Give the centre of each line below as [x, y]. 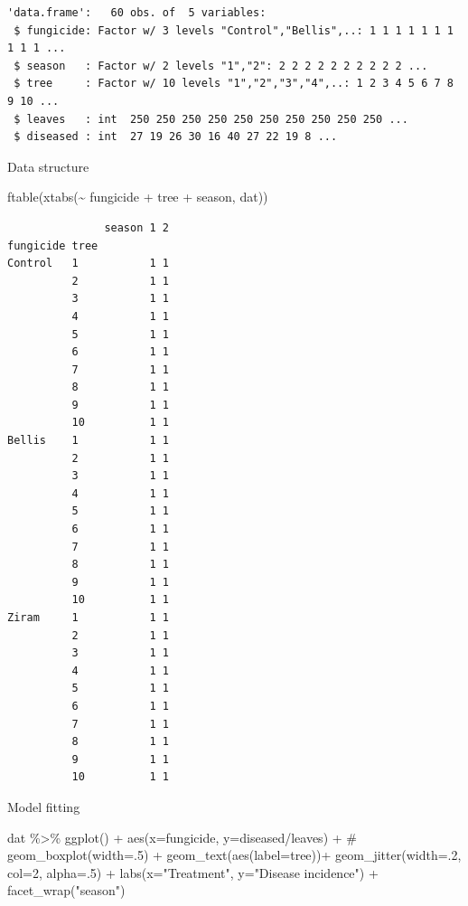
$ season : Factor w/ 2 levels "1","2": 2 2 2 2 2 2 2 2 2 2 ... [221, 66]
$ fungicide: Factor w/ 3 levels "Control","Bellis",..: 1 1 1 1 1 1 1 [234, 30]
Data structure [48, 166]
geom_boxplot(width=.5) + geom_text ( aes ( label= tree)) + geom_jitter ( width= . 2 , [234, 855]
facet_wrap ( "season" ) [66, 890]
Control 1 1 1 [88, 264]
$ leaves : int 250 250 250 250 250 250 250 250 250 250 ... [211, 119]
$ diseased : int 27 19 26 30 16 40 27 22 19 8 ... [176, 137]
